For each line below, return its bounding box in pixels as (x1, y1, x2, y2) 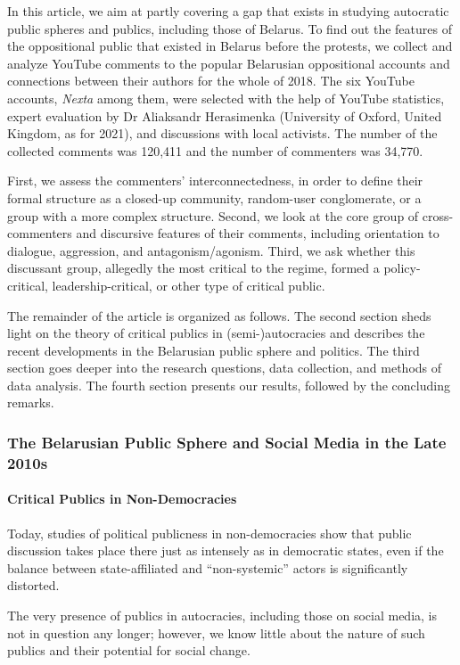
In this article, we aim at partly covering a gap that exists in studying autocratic (7, 2, 449, 20)
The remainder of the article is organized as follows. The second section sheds (7, 306, 431, 324)
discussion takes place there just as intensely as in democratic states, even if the (7, 541, 444, 560)
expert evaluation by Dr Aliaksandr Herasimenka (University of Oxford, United (7, 106, 442, 125)
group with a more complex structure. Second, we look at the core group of (7, 206, 419, 225)
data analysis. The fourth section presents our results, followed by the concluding (7, 375, 450, 394)
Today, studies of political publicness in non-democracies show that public (7, 523, 412, 542)
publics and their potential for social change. (7, 641, 251, 660)
